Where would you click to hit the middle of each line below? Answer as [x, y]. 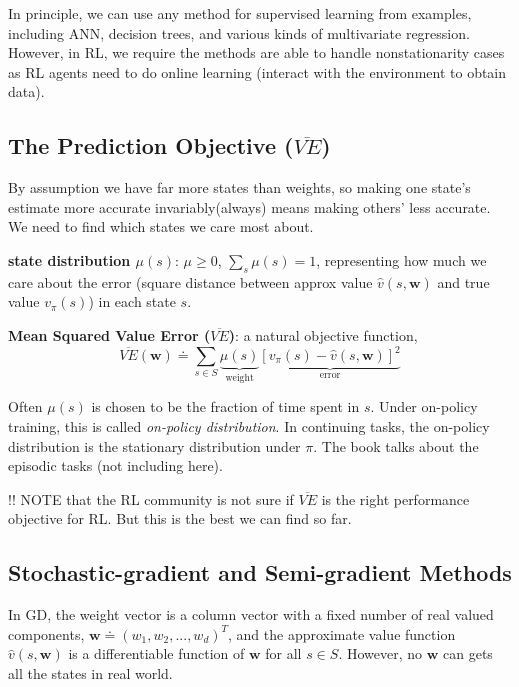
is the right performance [395, 498]
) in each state [132, 301]
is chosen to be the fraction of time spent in [225, 406]
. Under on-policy [424, 406]
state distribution [69, 259]
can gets [468, 653]
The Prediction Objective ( [151, 145]
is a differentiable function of [156, 653]
